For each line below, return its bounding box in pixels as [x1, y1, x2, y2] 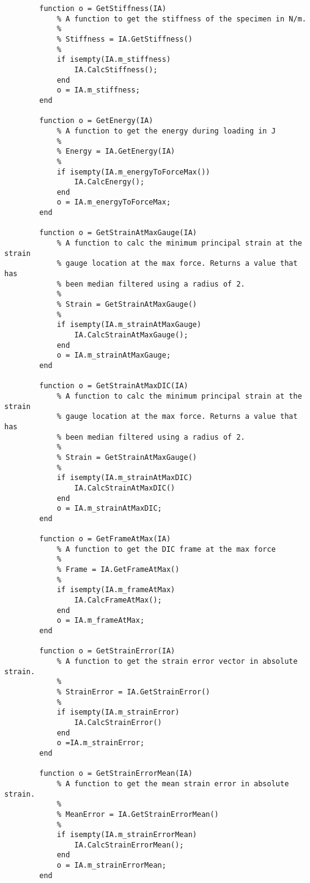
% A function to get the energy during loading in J [56, 126, 276, 135]
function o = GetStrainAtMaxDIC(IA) [39, 381, 188, 391]
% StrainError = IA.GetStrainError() [56, 687, 210, 696]
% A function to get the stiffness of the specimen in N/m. [56, 14, 306, 23]
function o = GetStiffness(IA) [39, 4, 166, 13]
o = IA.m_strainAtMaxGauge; [56, 351, 171, 360]
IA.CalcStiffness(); [74, 65, 158, 74]
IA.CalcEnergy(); [74, 178, 145, 187]
